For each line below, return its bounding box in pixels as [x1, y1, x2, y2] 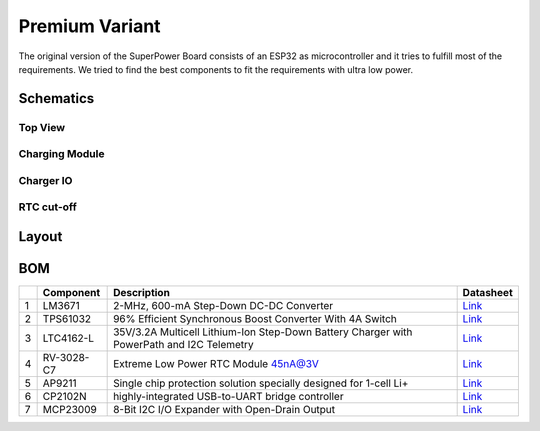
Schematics [18, 90, 95, 107]
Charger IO [18, 173, 73, 187]
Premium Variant [18, 15, 161, 37]
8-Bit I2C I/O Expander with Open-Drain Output [113, 403, 336, 417]
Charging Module [18, 147, 105, 161]
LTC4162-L [42, 331, 95, 345]
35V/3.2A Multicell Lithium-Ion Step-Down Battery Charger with [113, 325, 413, 339]
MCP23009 [42, 403, 97, 417]
